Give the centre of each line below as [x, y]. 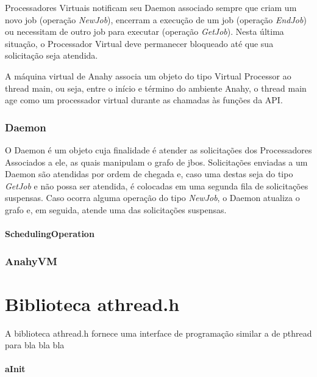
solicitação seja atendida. [52, 55]
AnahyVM [31, 261]
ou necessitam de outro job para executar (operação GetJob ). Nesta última [144, 31]
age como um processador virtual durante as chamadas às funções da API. [144, 100]
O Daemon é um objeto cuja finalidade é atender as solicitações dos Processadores [158, 149]
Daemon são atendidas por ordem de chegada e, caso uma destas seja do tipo [149, 174]
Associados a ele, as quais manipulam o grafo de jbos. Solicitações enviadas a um [156, 162]
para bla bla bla [35, 345]
